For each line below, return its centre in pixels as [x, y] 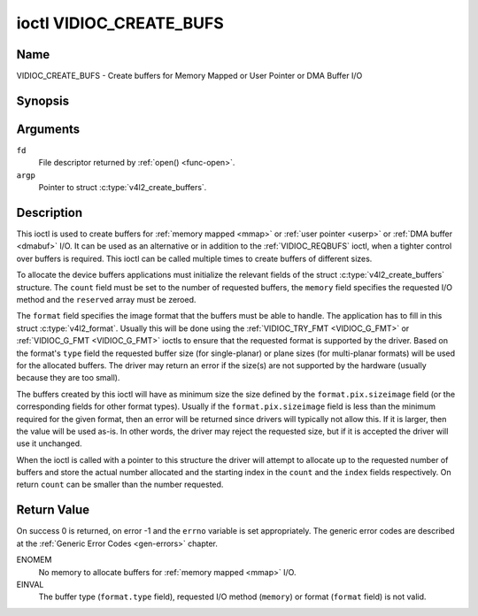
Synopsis [43, 100]
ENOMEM [34, 560]
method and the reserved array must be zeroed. [106, 300]
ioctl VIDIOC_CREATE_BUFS [120, 23]
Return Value [53, 510]
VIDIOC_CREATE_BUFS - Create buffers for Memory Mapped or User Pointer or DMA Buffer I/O [189, 76]
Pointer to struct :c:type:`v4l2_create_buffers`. [123, 188]
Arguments [48, 129]
